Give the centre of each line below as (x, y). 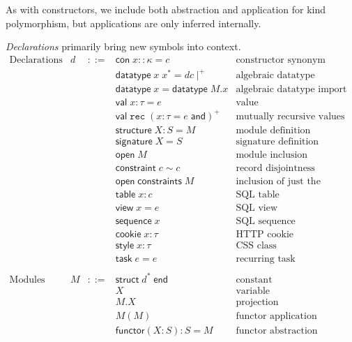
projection (257, 302)
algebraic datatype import (291, 90)
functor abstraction (277, 330)
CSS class (256, 246)
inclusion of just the (278, 182)
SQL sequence (266, 222)
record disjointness (275, 169)
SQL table (258, 195)
